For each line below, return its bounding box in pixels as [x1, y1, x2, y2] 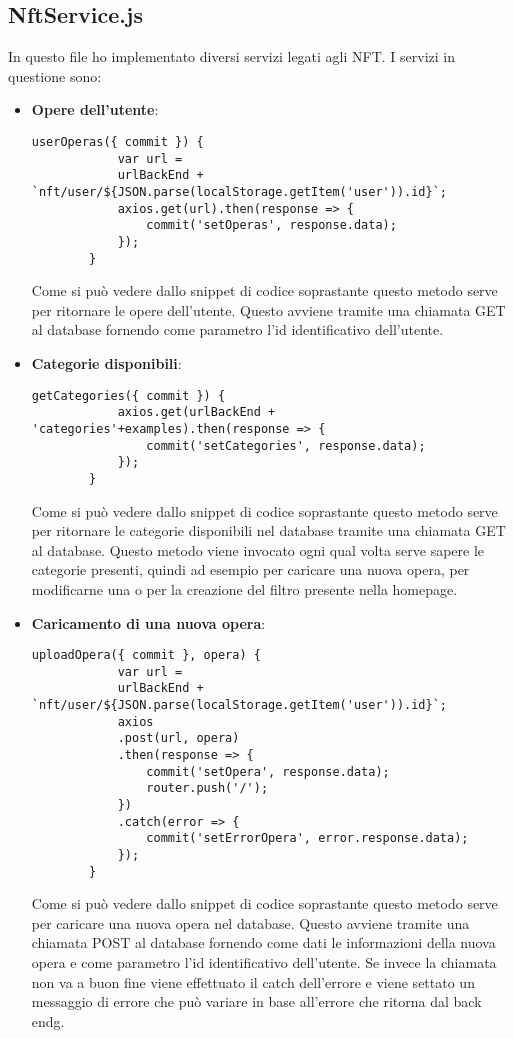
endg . [31, 1010, 65, 1031]
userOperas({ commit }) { [31, 134, 204, 149]
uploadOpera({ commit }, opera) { [31, 648, 261, 663]
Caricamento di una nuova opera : [31, 612, 266, 633]
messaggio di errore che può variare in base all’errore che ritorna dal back [31, 991, 482, 1012]
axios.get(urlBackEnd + [117, 405, 276, 420]
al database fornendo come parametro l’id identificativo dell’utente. [31, 319, 444, 340]
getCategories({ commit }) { [31, 388, 226, 403]
